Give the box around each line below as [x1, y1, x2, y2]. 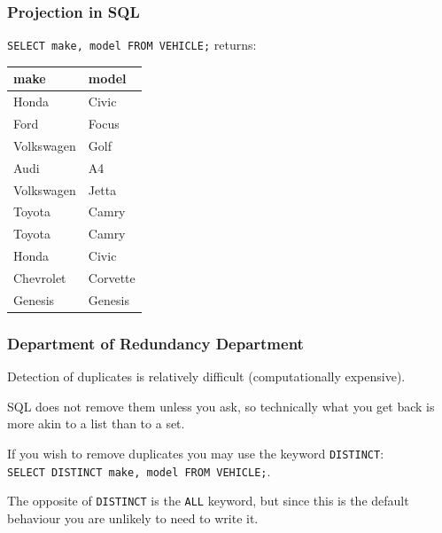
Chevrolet [13, 268, 66, 286]
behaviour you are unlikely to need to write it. [7, 508, 259, 527]
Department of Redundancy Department [7, 332, 304, 354]
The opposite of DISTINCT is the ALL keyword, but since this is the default [7, 491, 409, 510]
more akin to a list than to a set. [7, 414, 185, 433]
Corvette [88, 268, 136, 286]
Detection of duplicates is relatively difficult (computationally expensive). [7, 367, 406, 386]
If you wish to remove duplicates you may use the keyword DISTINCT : [7, 443, 384, 462]
